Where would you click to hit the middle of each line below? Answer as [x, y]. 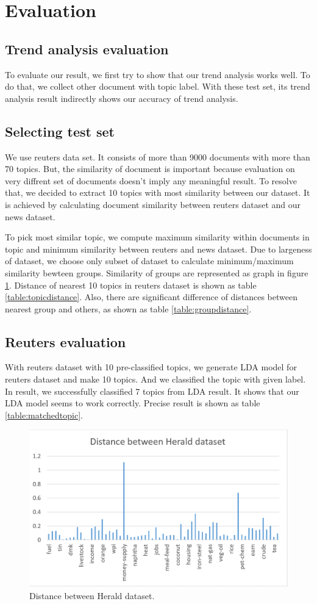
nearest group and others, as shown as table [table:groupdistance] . [128, 308]
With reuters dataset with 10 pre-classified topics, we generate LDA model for [151, 367]
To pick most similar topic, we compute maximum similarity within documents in [157, 237]
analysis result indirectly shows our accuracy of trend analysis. [122, 98]
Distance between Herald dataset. [92, 595]
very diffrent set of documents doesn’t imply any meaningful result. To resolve [151, 180]
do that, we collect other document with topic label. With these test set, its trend [158, 86]
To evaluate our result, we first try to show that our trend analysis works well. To [158, 74]
